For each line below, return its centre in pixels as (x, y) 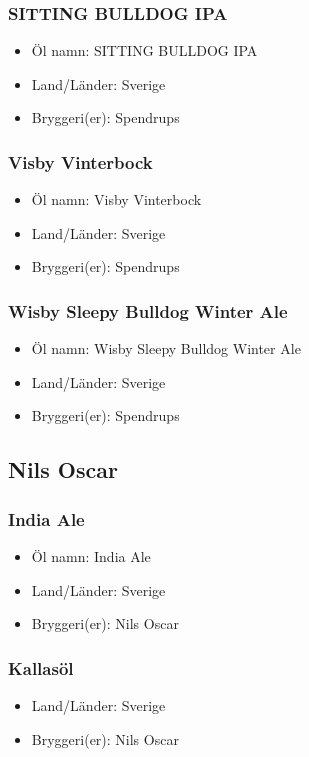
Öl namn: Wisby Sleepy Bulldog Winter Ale (166, 348)
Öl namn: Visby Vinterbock (116, 199)
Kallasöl (41, 667)
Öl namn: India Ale (91, 556)
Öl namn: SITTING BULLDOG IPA (144, 50)
